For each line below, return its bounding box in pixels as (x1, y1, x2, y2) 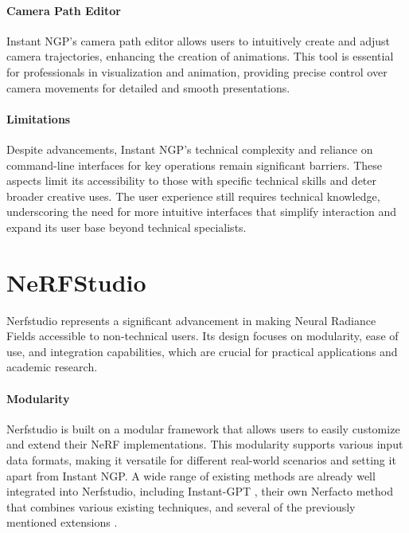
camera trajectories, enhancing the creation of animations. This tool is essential (6, 48, 394, 65)
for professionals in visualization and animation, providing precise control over (6, 63, 388, 80)
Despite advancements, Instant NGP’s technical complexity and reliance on (6, 140, 373, 157)
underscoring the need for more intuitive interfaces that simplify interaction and (6, 203, 397, 220)
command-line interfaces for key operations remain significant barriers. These (6, 156, 382, 173)
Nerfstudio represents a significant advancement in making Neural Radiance (6, 312, 376, 328)
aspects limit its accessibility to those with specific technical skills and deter (6, 172, 377, 189)
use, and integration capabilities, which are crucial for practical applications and (6, 343, 398, 359)
